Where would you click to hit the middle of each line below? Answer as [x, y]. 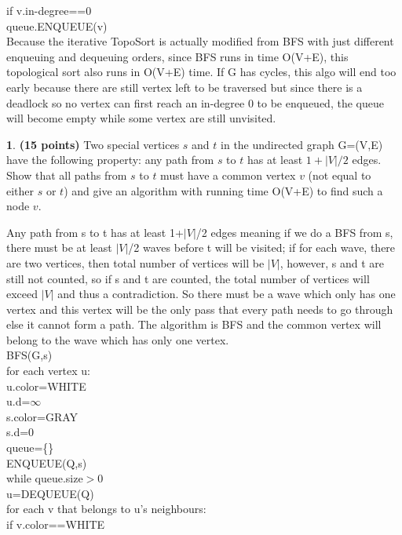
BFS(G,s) [29, 355]
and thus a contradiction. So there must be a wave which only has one [227, 294]
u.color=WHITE [46, 386]
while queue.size [45, 478]
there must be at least [59, 247]
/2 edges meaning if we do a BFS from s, [294, 232]
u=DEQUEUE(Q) [50, 493]
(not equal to [340, 175]
